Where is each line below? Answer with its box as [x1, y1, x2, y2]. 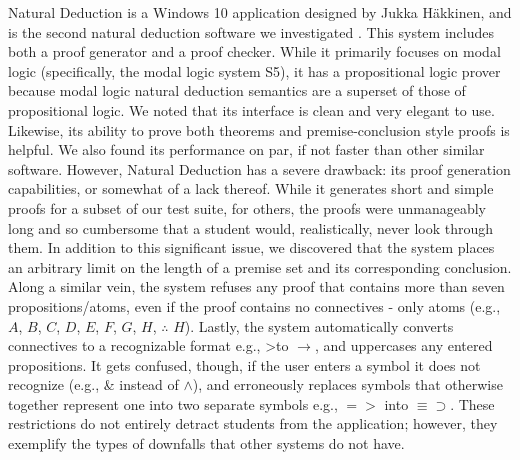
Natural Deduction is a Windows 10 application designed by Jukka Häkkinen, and [8, 2, 512, 22]
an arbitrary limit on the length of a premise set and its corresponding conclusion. [8, 256, 512, 277]
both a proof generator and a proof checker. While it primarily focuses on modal [8, 41, 501, 62]
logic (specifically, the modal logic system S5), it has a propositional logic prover [8, 60, 501, 81]
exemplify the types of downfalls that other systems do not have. [8, 433, 405, 454]
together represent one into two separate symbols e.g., [8, 393, 338, 414]
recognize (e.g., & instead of [8, 374, 179, 395]
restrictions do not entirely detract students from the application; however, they [8, 413, 498, 434]
